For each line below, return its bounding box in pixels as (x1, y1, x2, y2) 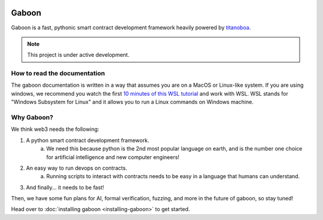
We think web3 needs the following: (11, 126, 100, 133)
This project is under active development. (27, 51, 130, 59)
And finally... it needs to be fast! (26, 184, 104, 191)
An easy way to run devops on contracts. (26, 164, 127, 172)
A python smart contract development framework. (26, 136, 150, 143)
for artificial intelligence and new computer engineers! (46, 153, 179, 161)
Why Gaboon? (11, 113, 54, 121)
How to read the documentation (11, 69, 105, 78)
